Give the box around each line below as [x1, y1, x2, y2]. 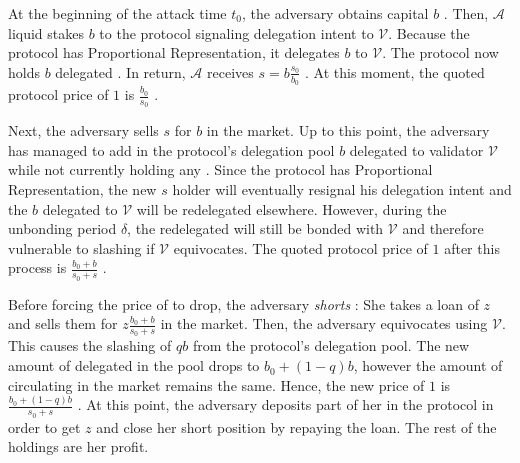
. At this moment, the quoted [305, 61, 485, 82]
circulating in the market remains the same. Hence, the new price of [8, 374, 425, 395]
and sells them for [8, 313, 118, 334]
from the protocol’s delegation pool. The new [192, 335, 470, 356]
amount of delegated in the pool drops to [8, 355, 260, 376]
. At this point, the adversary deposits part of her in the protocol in [77, 394, 494, 415]
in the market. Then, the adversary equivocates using [160, 313, 488, 334]
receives [207, 61, 254, 82]
